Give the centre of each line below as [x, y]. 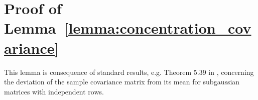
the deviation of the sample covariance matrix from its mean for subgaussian [122, 82]
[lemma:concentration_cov [158, 28]
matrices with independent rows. [54, 91]
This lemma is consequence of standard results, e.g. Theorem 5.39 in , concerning [129, 72]
